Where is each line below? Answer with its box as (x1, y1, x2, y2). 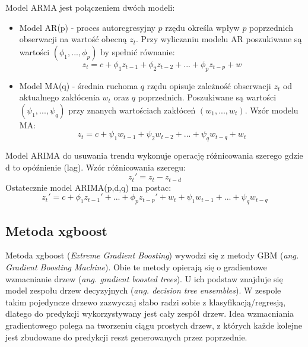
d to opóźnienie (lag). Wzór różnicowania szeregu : (5, 160, 186, 173)
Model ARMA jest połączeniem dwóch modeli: (5, 1, 175, 13)
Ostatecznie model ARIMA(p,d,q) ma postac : (5, 181, 172, 193)
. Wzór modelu (245, 103, 299, 116)
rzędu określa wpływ (165, 21, 240, 33)
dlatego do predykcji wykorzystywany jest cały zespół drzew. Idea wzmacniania (5, 307, 294, 320)
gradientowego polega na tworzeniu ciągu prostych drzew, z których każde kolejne (5, 318, 302, 331)
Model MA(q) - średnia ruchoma (19, 79, 138, 92)
